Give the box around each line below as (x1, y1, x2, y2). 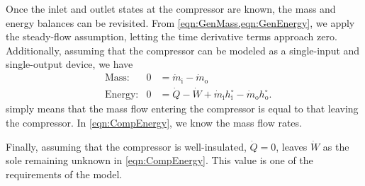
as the (322, 139, 349, 153)
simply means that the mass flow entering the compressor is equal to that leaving (6, 101, 359, 116)
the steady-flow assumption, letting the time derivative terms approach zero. (6, 29, 337, 44)
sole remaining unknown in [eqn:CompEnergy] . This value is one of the (6, 153, 313, 168)
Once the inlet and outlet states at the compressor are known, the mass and (6, 1, 336, 16)
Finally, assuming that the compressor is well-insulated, (6, 139, 247, 153)
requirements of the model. (6, 166, 123, 181)
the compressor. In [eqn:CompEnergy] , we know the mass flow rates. (6, 115, 302, 129)
